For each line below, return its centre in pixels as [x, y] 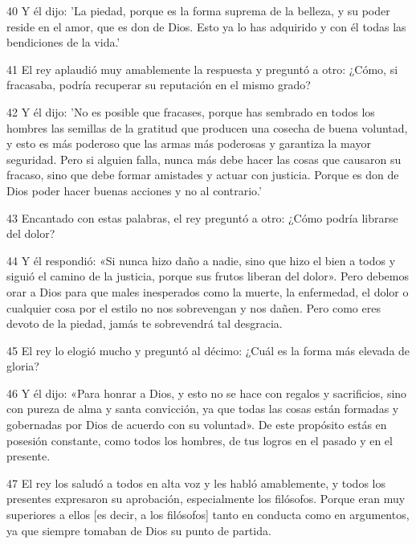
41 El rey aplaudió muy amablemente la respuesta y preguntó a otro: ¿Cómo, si [202, 69]
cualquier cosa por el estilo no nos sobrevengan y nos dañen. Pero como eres [194, 307]
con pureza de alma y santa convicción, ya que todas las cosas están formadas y [203, 409]
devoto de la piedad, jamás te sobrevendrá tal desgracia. [145, 323]
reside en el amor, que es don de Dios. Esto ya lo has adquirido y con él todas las [206, 26]
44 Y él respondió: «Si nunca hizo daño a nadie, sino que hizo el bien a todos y [201, 260]
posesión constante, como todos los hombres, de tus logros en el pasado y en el [200, 440]
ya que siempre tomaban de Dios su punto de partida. [139, 530]
